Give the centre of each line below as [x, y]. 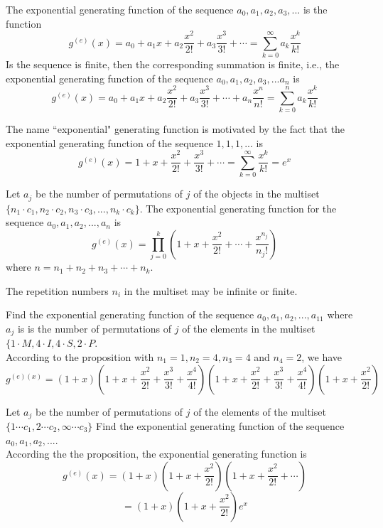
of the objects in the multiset [257, 194]
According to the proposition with [80, 356]
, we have [322, 356]
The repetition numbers [57, 290]
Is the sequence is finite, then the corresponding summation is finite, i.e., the [173, 64]
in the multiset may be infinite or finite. [211, 290]
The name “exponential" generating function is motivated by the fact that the [176, 129]
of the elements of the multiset [260, 411]
